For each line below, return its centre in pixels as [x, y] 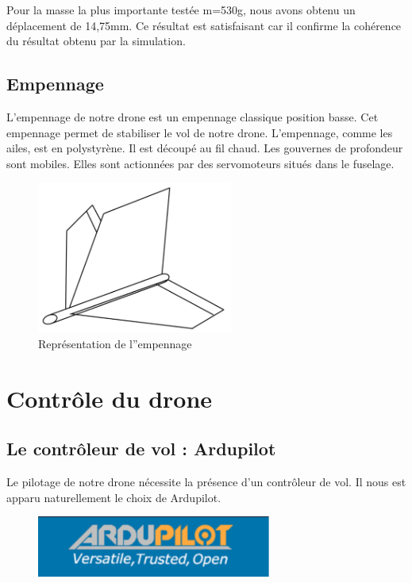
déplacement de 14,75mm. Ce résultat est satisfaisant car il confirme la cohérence [204, 25]
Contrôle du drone [110, 398]
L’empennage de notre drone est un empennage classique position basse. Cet [193, 116]
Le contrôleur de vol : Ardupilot [141, 449]
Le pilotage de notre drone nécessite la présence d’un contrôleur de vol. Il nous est [206, 482]
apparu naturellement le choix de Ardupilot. [114, 497]
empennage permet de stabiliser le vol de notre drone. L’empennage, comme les [200, 132]
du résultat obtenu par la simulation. [96, 41]
